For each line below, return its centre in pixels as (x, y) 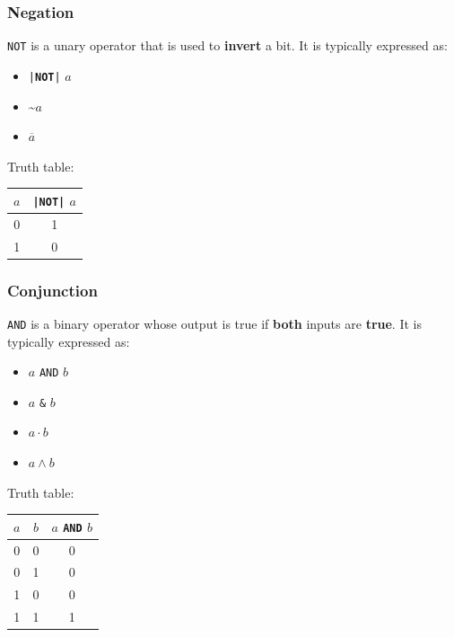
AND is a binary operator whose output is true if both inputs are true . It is (214, 323)
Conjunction (52, 290)
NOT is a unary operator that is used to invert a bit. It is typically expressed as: (227, 45)
